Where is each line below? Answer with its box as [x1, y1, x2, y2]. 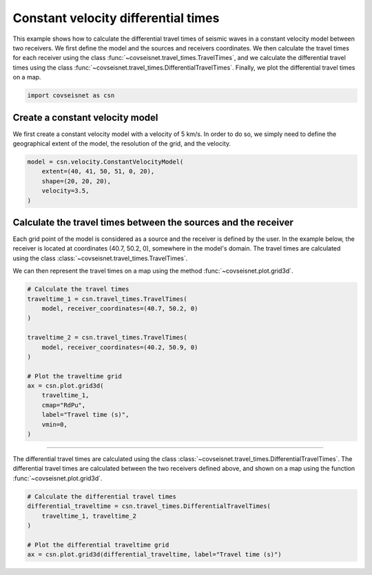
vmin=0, [41, 420, 68, 428]
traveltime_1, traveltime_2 [41, 511, 137, 520]
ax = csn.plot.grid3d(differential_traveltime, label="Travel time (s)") [27, 551, 282, 558]
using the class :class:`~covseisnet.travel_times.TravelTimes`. [12, 254, 188, 262]
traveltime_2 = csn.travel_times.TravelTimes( [27, 333, 187, 342]
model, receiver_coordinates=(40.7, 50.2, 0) [41, 304, 198, 312]
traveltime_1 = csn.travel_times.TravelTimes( [27, 295, 187, 303]
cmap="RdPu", [41, 401, 86, 409]
